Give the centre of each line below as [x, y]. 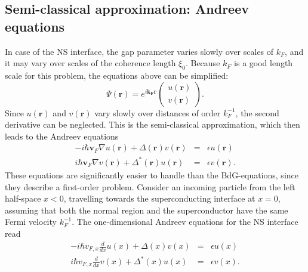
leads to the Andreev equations [62, 136]
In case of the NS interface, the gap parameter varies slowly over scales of [139, 51]
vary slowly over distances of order [158, 112]
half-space [23, 198]
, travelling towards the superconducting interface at [159, 198]
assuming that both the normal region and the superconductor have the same [147, 210]
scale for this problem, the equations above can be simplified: [117, 75]
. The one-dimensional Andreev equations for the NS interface [185, 222]
